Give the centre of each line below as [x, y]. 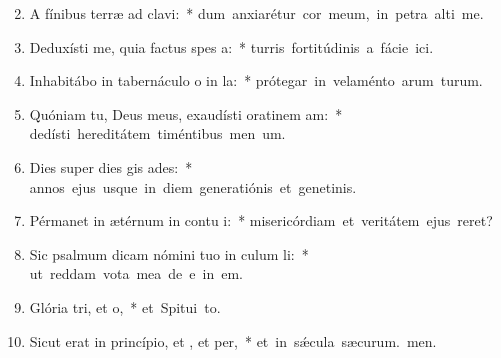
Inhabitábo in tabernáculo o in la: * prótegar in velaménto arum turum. [256, 80]
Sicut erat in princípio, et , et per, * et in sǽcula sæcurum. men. [233, 340]
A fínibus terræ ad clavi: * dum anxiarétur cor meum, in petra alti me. [256, 13]
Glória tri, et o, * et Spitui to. [125, 306]
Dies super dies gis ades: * [111, 166]
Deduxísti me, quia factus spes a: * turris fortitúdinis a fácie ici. [231, 46]
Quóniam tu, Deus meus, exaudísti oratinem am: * [186, 113]
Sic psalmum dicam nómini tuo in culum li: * [169, 253]
